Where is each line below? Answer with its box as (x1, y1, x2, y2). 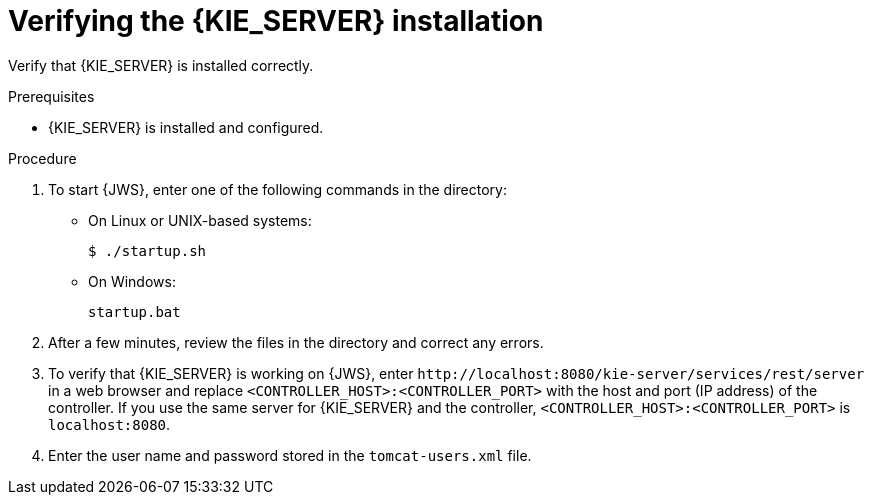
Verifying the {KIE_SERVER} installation (8, 4, 544, 38)
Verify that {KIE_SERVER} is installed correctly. (8, 56, 314, 74)
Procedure (8, 149, 77, 167)
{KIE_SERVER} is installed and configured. (48, 118, 324, 136)
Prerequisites (8, 87, 95, 105)
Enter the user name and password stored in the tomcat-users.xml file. (48, 446, 532, 464)
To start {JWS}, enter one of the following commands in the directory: (48, 180, 507, 198)
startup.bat (88, 303, 181, 320)
